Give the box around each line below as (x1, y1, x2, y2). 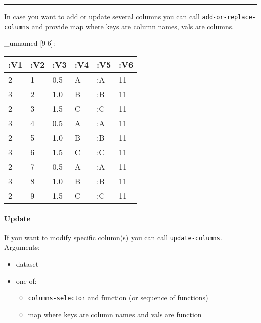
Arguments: (4, 242, 40, 252)
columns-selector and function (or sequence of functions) (28, 292, 208, 303)
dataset (16, 258, 39, 269)
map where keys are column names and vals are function (28, 309, 202, 319)
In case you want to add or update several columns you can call (4, 11, 200, 21)
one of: (16, 275, 37, 286)
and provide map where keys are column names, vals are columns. (31, 21, 234, 31)
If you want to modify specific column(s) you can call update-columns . (4, 232, 222, 242)
